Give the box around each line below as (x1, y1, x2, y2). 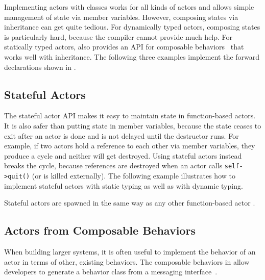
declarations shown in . (4, 61, 76, 72)
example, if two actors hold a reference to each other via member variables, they (4, 140, 255, 151)
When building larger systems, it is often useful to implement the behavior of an (4, 246, 256, 257)
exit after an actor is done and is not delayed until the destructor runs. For (4, 130, 239, 141)
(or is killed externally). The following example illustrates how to (32, 170, 235, 181)
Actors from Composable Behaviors (4, 222, 196, 238)
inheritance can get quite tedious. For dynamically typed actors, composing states (4, 21, 260, 32)
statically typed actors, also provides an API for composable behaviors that (4, 41, 244, 52)
